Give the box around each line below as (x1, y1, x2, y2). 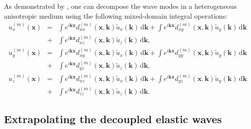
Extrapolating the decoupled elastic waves (4, 111, 222, 127)
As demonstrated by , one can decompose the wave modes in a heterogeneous (4, 1, 237, 11)
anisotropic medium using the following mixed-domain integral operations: (4, 10, 227, 21)
